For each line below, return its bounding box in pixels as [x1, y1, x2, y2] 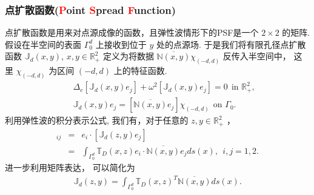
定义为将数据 [102, 50, 154, 62]
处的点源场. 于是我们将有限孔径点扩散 [156, 38, 306, 50]
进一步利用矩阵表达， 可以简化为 [5, 161, 135, 174]
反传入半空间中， [222, 50, 291, 62]
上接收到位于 [95, 38, 147, 50]
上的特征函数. [113, 64, 167, 77]
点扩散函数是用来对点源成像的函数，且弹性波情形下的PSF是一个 [5, 26, 259, 39]
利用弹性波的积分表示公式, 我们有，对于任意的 [5, 114, 189, 127]
